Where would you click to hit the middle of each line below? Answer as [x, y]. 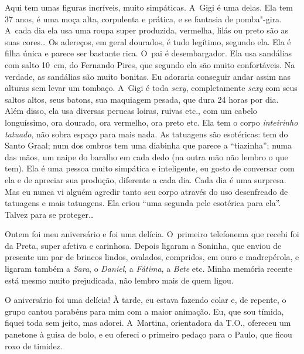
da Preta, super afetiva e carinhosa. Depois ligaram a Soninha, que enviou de [143, 245]
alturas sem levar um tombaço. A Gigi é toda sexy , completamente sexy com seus [151, 88]
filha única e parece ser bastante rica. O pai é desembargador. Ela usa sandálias [148, 53]
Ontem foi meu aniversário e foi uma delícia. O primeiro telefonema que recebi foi [152, 234]
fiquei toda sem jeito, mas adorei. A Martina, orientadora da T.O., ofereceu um [148, 323]
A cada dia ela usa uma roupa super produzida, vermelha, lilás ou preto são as [146, 30]
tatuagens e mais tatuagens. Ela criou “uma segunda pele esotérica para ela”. [143, 203]
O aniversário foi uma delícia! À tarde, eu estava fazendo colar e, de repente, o [146, 300]
